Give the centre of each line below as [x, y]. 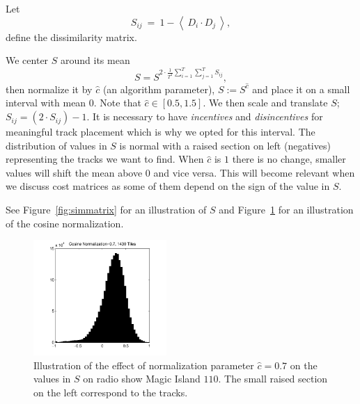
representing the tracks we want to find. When [105, 159]
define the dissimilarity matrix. [71, 37]
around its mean [95, 60]
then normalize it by [49, 89]
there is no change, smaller [289, 159]
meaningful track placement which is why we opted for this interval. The [161, 132]
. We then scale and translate [265, 103]
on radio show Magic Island [142, 379]
